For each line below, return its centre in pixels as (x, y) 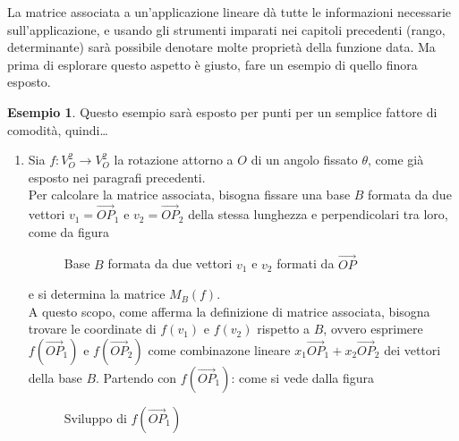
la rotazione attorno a (174, 160)
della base (55, 377)
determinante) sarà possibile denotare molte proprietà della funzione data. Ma (221, 47)
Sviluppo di (95, 417)
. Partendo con (136, 377)
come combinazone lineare (219, 349)
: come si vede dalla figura (303, 377)
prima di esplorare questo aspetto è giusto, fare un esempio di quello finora (212, 64)
